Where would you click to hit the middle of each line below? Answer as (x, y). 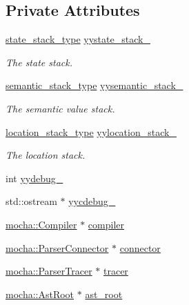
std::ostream (31, 201)
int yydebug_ (34, 178)
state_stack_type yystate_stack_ (78, 39)
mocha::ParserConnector (57, 247)
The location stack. (46, 155)
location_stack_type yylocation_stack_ (91, 131)
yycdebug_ (92, 201)
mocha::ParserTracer (49, 271)
